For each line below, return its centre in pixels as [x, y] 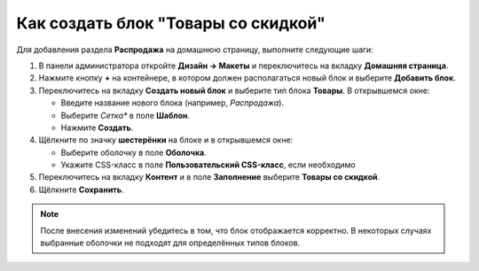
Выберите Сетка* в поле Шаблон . [126, 115]
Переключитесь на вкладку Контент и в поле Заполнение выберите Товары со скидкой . [209, 177]
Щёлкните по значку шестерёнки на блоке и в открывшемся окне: [166, 140]
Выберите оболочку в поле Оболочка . [134, 152]
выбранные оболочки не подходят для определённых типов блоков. [170, 243]
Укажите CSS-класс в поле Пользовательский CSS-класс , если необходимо [208, 165]
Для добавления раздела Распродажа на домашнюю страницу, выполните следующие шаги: [195, 50]
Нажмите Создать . [97, 128]
